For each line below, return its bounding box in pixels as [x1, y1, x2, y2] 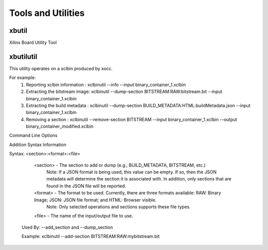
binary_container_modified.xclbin [26, 123, 94, 129]
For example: [9, 75, 36, 81]
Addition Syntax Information [9, 142, 67, 148]
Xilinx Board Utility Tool [9, 40, 57, 46]
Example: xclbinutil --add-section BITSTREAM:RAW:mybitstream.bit [21, 234, 160, 240]
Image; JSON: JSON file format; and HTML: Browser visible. [34, 197, 157, 203]
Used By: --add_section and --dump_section [21, 224, 113, 230]
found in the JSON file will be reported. [46, 183, 127, 189]
